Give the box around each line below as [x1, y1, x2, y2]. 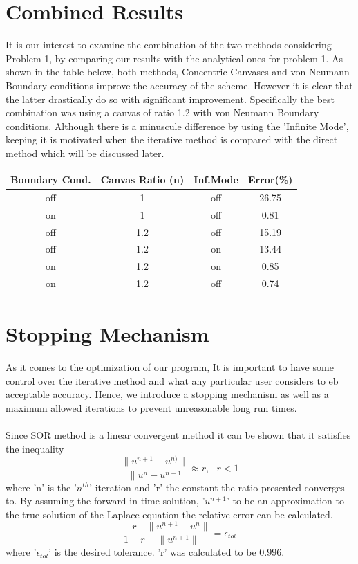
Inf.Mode [194, 172, 238, 186]
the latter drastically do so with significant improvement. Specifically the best [6, 91, 335, 106]
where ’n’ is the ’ [6, 480, 77, 494]
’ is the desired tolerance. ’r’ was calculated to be [48, 545, 256, 559]
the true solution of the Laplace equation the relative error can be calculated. [6, 507, 333, 521]
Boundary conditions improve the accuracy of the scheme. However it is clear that [6, 78, 353, 92]
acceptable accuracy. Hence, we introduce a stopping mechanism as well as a [6, 387, 329, 401]
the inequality [6, 441, 64, 455]
